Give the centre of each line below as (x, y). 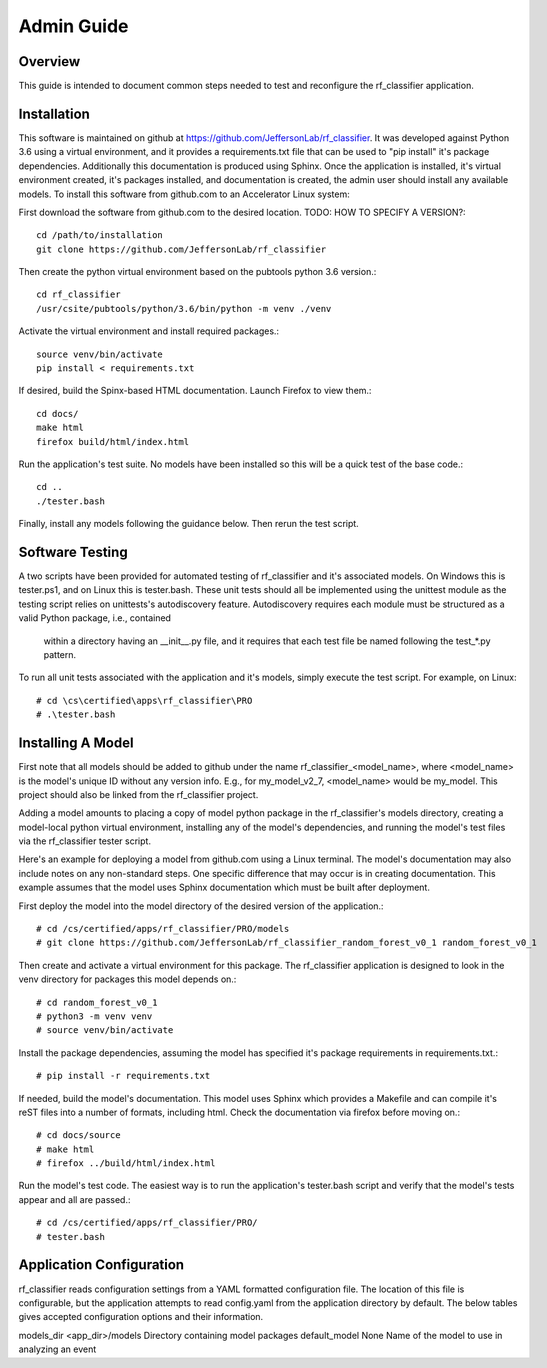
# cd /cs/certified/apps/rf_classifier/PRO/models (163, 929)
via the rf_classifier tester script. (85, 841)
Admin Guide (73, 26)
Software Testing (73, 551)
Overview (49, 61)
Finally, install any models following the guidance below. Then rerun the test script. (188, 524)
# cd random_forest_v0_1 (97, 1002)
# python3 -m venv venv (94, 1016)
